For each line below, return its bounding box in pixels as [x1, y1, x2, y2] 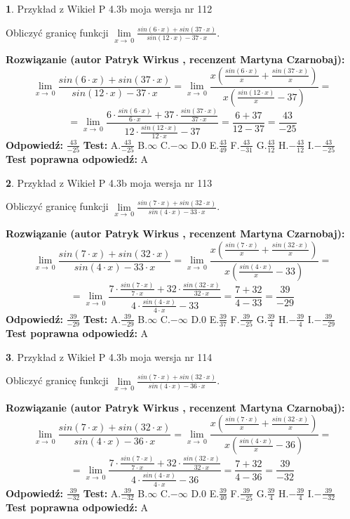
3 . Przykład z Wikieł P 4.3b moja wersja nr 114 [6, 349, 213, 364]
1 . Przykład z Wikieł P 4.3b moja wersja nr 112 [6, 1, 213, 15]
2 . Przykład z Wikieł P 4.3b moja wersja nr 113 [6, 175, 213, 190]
